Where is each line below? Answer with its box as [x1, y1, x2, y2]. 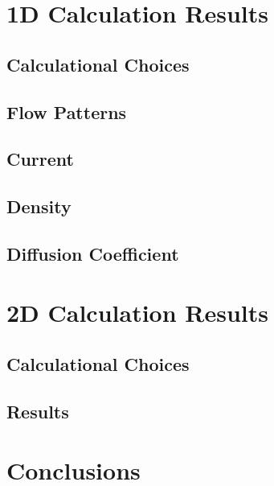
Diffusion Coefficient [6, 241, 179, 266]
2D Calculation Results [6, 296, 269, 329]
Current [6, 146, 74, 171]
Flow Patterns [6, 99, 127, 124]
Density [6, 194, 72, 219]
